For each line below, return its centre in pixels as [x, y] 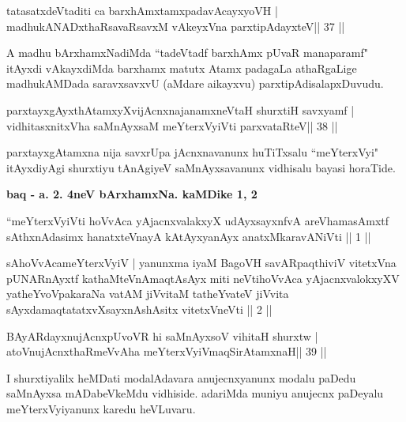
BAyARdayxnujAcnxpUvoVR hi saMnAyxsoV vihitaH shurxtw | [162, 335]
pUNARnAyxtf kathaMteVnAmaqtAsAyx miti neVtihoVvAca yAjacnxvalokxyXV [203, 278]
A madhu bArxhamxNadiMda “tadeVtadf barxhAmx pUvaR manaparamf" [187, 53]
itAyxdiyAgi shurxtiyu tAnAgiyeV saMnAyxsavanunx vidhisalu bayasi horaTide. [201, 167]
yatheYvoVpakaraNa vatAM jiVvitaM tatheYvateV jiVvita [148, 294]
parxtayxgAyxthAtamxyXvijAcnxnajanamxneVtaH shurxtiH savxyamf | [180, 109]
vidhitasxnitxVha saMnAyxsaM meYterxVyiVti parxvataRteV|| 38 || [172, 125]
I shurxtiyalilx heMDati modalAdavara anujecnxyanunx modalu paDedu [181, 377]
